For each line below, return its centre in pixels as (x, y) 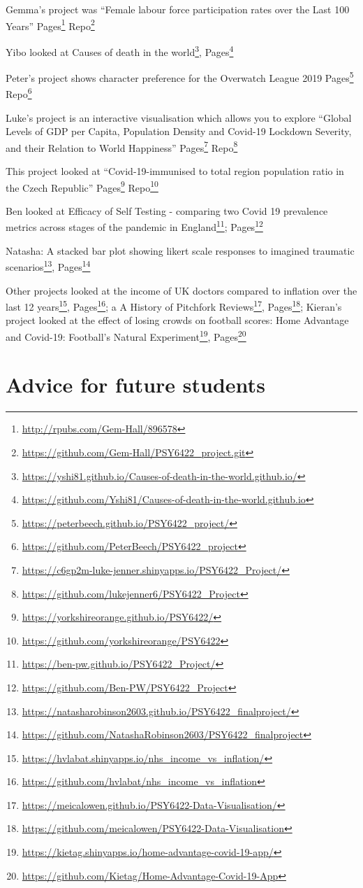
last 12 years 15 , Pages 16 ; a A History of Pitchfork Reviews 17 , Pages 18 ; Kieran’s (174, 305)
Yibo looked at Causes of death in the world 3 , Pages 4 (120, 50)
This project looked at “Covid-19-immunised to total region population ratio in (175, 171)
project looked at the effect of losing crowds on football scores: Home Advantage (177, 320)
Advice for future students (135, 385)
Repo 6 (19, 93)
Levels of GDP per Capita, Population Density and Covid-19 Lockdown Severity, (179, 131)
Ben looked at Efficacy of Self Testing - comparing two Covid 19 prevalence (167, 210)
